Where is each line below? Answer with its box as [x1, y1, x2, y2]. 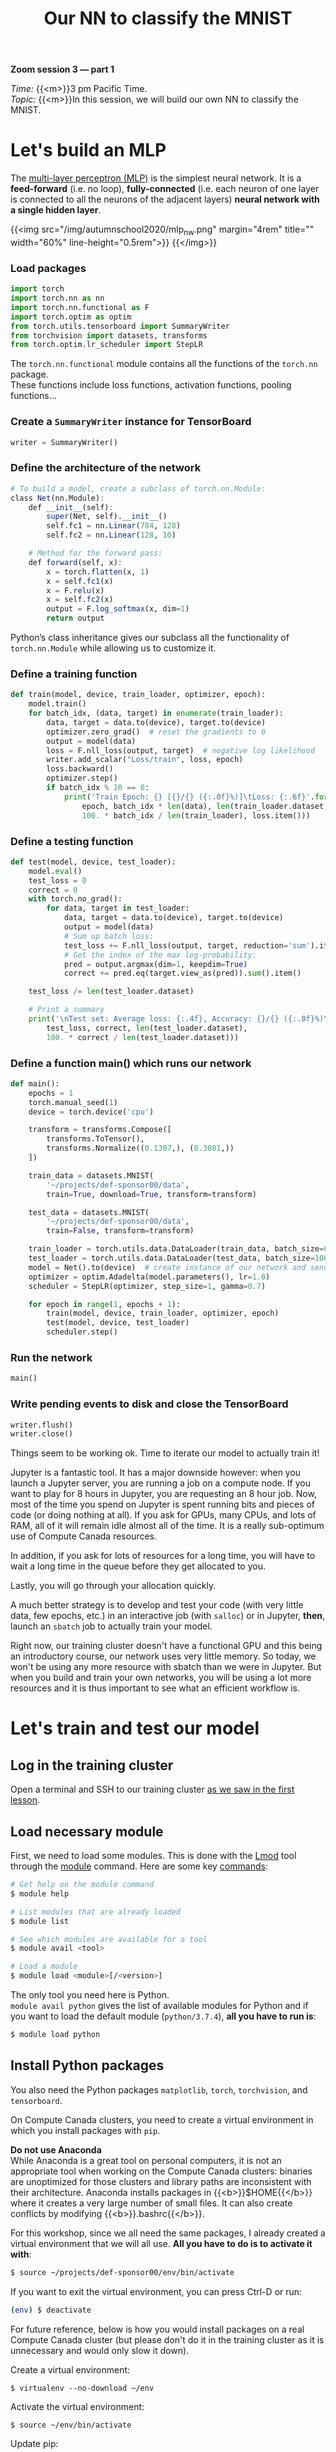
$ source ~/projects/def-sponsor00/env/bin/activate [10, 2267, 235, 2277]
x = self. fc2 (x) [46, 595, 114, 605]
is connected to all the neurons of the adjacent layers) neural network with [10, 193, 320, 206]
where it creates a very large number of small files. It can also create [10, 2197, 293, 2209]
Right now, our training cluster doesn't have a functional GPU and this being [10, 1640, 323, 1652]
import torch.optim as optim [10, 312, 132, 322]
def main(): [10, 1078, 60, 1089]
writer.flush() [10, 1420, 74, 1430]
